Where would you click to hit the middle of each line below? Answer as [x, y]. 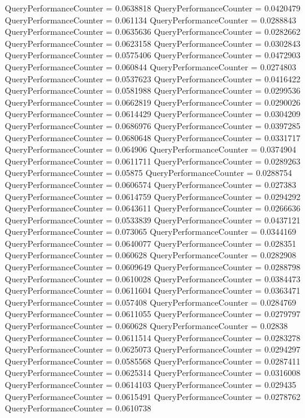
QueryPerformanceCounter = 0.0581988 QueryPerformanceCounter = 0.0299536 [153, 90]
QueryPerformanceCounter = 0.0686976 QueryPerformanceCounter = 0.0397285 [153, 125]
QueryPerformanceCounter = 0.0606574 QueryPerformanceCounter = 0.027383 [151, 184]
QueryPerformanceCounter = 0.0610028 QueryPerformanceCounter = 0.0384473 [153, 278]
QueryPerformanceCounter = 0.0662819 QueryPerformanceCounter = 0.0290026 [153, 102]
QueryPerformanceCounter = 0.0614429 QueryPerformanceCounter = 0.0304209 [153, 114]
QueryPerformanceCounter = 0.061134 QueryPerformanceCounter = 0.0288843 [151, 20]
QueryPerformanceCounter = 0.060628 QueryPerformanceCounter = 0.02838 [146, 326]
